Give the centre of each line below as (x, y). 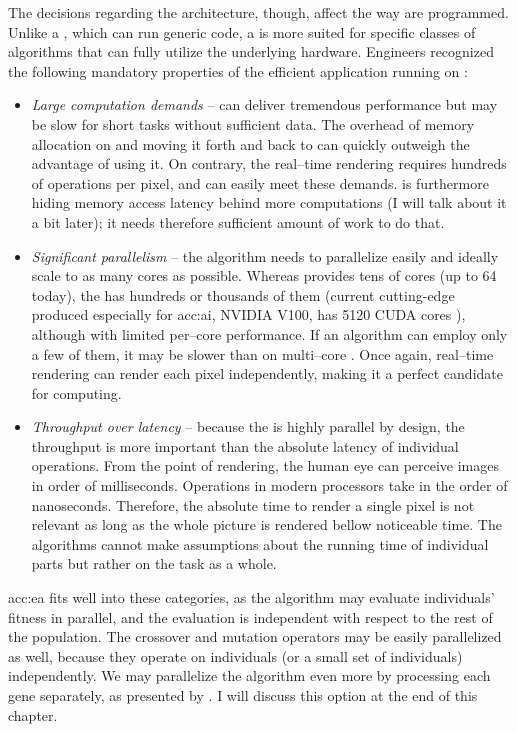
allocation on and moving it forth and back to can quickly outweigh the (250, 143)
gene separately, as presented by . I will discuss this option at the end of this (243, 695)
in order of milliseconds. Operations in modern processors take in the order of (269, 485)
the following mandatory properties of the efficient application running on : (238, 70)
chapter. (33, 714)
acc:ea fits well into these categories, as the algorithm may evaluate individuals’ (251, 597)
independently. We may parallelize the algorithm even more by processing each (249, 675)
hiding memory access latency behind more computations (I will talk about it (269, 202)
